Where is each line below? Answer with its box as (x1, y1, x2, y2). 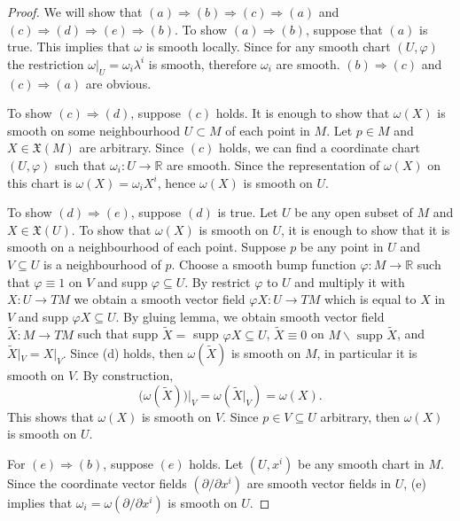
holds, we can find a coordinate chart (218, 138, 420, 157)
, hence (157, 173, 196, 191)
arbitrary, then (320, 407, 400, 425)
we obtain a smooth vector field (74, 290, 246, 308)
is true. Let (217, 203, 278, 222)
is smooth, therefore (148, 54, 257, 73)
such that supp (77, 324, 159, 343)
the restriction (7, 54, 84, 73)
